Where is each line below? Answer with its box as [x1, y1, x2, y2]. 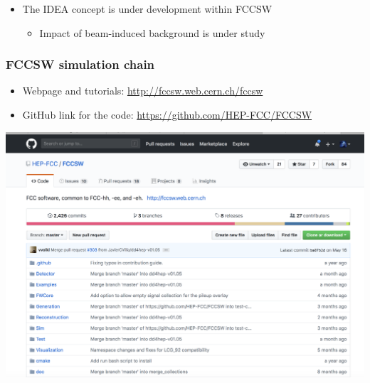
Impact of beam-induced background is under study [39, 25, 265, 40]
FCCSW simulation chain [6, 55, 155, 73]
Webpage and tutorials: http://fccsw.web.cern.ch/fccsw [22, 83, 263, 98]
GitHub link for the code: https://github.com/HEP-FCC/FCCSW [22, 107, 312, 122]
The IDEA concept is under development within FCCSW [22, 1, 273, 16]
